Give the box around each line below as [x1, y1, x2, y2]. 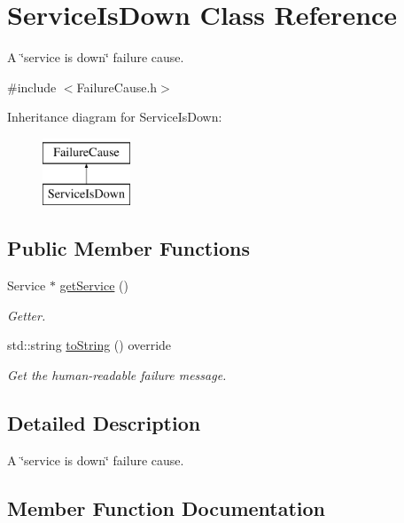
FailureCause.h [76, 77, 158, 96]
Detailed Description [7, 409, 201, 437]
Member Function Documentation [7, 494, 326, 521]
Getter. [7, 305, 46, 324]
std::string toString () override [7, 336, 172, 354]
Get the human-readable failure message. [7, 366, 227, 384]
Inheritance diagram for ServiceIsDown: [7, 107, 222, 126]
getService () [59, 276, 128, 295]
